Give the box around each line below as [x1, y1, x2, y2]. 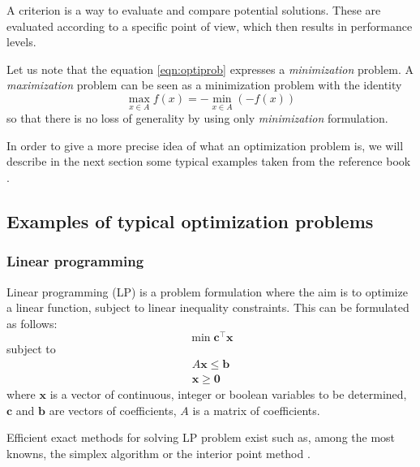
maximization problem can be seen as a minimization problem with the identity [6, 76, 402, 93]
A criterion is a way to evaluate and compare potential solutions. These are [6, 2, 381, 18]
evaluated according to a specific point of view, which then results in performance [6, 17, 413, 34]
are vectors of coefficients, [49, 401, 177, 418]
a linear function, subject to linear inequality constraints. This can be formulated [6, 299, 409, 316]
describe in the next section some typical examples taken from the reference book [6, 153, 411, 170]
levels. [6, 33, 36, 50]
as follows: [6, 314, 58, 331]
